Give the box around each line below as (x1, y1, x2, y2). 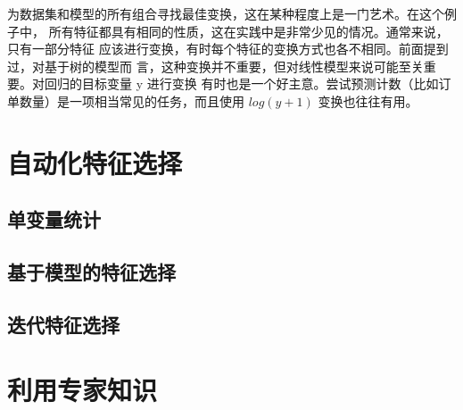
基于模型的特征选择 (7, 258, 176, 286)
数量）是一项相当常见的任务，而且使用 (19, 91, 244, 110)
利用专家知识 (7, 372, 158, 408)
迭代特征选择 (7, 310, 120, 338)
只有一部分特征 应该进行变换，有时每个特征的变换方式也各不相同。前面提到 (7, 39, 449, 58)
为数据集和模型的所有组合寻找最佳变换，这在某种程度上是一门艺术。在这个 (7, 4, 444, 22)
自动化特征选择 (7, 144, 183, 180)
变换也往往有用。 (318, 91, 418, 110)
